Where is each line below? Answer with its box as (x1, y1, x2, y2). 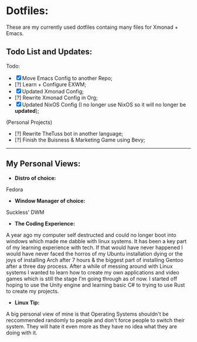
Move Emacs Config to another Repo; (22, 75, 113, 82)
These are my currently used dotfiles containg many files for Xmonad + (6, 24, 179, 31)
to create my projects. (6, 287, 59, 294)
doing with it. (6, 329, 38, 336)
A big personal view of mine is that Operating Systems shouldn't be (6, 310, 169, 317)
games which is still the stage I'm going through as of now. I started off (6, 275, 178, 282)
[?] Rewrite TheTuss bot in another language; (14, 130, 124, 137)
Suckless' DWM (6, 209, 45, 216)
